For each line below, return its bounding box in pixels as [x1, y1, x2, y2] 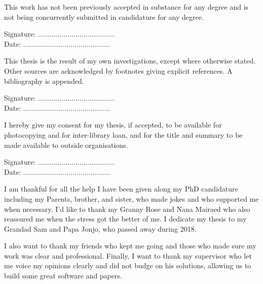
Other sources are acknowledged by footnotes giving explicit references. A [4, 65, 233, 76]
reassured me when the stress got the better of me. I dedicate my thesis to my [4, 213, 247, 224]
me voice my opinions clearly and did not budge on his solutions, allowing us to [4, 260, 251, 271]
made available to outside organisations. [4, 139, 128, 150]
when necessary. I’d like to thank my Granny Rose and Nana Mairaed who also [4, 203, 250, 214]
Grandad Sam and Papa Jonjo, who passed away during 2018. [4, 223, 197, 234]
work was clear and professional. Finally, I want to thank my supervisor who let [4, 250, 252, 261]
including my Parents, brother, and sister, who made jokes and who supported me [4, 193, 259, 204]
